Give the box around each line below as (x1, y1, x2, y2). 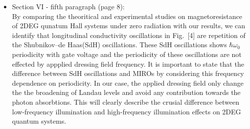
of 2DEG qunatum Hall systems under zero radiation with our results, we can (12, 20, 246, 31)
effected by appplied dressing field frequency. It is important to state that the (12, 58, 244, 69)
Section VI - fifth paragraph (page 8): (12, 1, 125, 11)
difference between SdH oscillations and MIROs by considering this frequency (12, 68, 244, 78)
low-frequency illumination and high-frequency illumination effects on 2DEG (12, 106, 241, 116)
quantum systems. (12, 116, 67, 126)
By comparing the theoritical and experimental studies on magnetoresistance (12, 11, 242, 21)
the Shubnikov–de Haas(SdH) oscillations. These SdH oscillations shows (12, 39, 227, 50)
